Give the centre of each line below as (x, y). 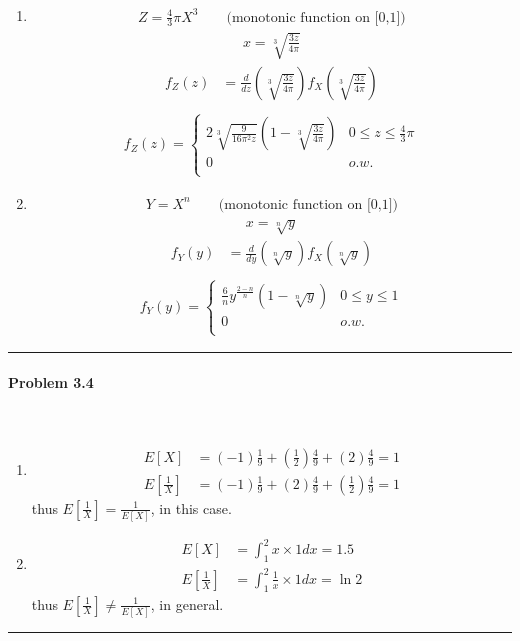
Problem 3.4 (51, 381)
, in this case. (191, 507)
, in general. (187, 603)
